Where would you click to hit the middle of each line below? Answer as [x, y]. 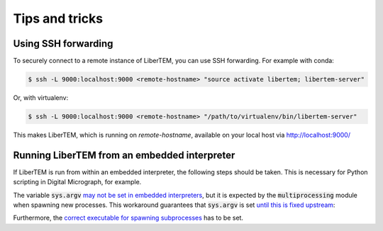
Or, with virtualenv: [41, 98]
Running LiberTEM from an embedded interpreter [124, 155]
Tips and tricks [58, 18]
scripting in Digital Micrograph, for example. [77, 182]
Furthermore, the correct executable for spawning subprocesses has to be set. [128, 218]
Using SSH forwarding [63, 44]
